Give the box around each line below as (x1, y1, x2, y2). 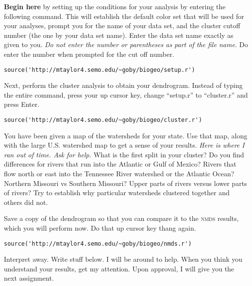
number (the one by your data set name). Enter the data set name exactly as (4, 30, 234, 40)
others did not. (4, 197, 48, 207)
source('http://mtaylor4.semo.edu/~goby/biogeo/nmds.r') (4, 240, 192, 247)
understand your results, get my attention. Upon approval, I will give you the (4, 263, 235, 273)
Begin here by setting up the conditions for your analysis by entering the (4, 1, 226, 11)
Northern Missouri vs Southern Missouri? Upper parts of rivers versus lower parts (4, 178, 247, 188)
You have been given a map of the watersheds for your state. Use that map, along (4, 130, 248, 140)
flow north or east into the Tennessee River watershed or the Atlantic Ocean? (4, 168, 235, 179)
